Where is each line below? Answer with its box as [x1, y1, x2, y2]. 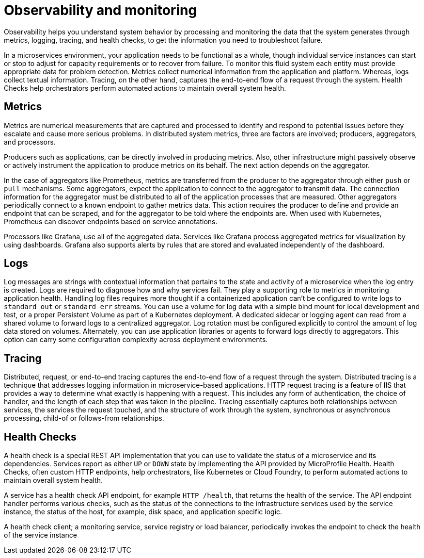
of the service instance [4, 531, 77, 540]
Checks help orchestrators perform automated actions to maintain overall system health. [4, 83, 286, 92]
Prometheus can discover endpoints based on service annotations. [4, 217, 218, 226]
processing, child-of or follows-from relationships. [4, 414, 164, 423]
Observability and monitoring [4, 2, 197, 18]
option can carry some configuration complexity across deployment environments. [4, 335, 268, 344]
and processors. [4, 137, 56, 146]
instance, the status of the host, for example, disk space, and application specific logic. [4, 508, 283, 516]
